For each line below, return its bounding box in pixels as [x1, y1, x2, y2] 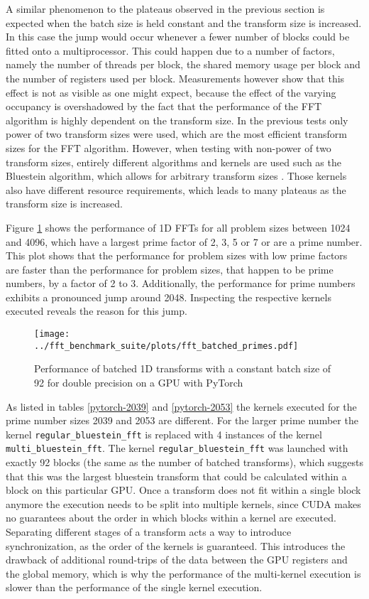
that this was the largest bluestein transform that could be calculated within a [6, 468, 347, 483]
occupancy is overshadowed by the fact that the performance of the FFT [6, 99, 322, 114]
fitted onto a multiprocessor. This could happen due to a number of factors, [6, 43, 335, 58]
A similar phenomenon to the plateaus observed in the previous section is [6, 1, 325, 16]
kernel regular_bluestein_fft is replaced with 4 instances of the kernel [6, 426, 322, 441]
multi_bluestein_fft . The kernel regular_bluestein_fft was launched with [6, 441, 348, 455]
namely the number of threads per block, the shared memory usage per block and [6, 57, 360, 72]
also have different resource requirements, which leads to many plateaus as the [6, 182, 346, 197]
